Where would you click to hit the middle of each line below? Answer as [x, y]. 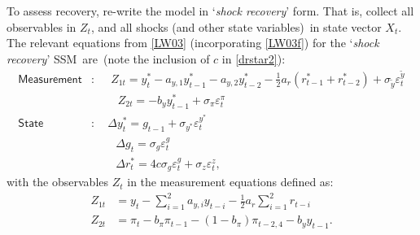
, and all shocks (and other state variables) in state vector [236, 26]
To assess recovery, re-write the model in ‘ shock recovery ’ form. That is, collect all [210, 11]
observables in [42, 26]
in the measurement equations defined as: [230, 182]
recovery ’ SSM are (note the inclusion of [108, 58]
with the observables [58, 182]
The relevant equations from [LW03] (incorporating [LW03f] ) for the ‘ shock [193, 43]
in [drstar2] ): [254, 58]
